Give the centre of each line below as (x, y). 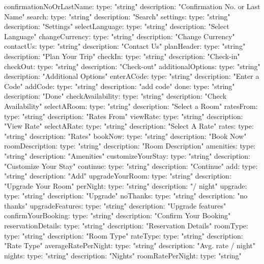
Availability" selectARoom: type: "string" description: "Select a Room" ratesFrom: (131, 106)
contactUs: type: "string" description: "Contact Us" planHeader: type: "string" (125, 46)
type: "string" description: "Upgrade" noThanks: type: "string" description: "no (126, 196)
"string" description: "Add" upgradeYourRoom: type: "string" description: (118, 176)
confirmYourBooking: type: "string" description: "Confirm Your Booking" (118, 215)
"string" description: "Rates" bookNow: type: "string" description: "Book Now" (125, 136)
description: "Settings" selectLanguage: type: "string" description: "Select (117, 26)
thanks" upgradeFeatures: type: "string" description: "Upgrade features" (115, 205)
